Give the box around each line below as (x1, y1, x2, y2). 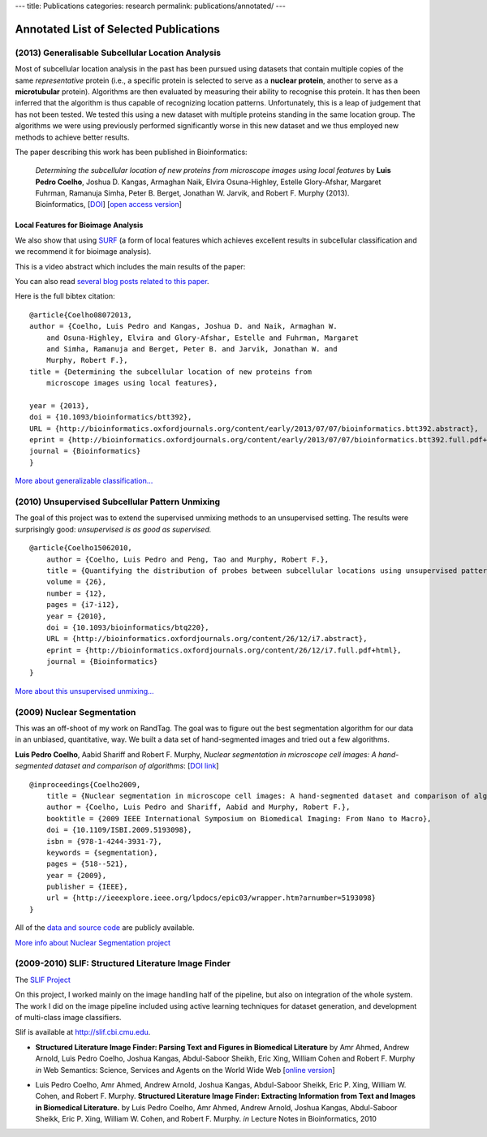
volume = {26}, (45, 577, 107, 587)
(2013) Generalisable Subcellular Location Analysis (15, 47, 222, 58)
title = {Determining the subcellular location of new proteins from (29, 367, 312, 377)
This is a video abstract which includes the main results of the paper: (15, 261, 246, 271)
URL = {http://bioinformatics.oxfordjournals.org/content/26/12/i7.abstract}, (45, 634, 368, 644)
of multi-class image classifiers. (15, 1012, 122, 1022)
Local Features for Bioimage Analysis (15, 220, 144, 230)
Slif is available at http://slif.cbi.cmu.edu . (15, 1027, 151, 1037)
